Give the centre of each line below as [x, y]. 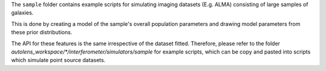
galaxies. [22, 13]
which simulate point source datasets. [58, 60]
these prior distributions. [42, 32]
